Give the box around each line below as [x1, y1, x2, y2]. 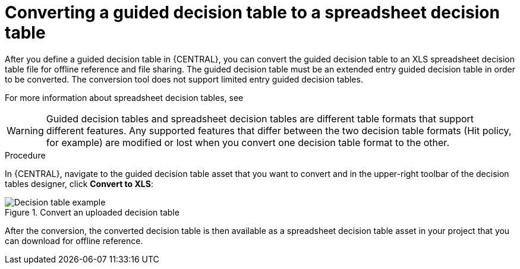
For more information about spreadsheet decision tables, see [5, 92, 244, 103]
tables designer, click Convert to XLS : [5, 178, 153, 189]
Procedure [5, 150, 46, 160]
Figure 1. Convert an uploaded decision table [5, 207, 179, 217]
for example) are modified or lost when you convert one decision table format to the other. [46, 136, 449, 148]
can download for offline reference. [5, 235, 143, 246]
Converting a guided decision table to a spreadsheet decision [5, 2, 500, 23]
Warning [7, 124, 44, 137]
